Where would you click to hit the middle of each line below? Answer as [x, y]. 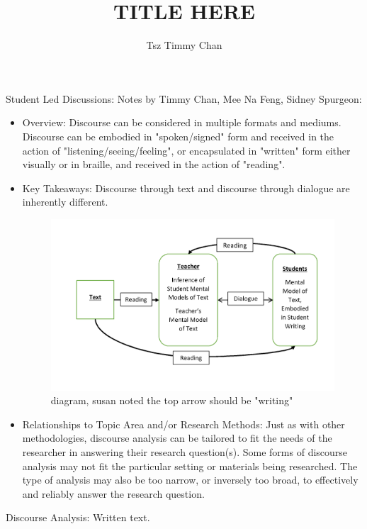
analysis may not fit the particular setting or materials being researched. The [190, 466]
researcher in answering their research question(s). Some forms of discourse [185, 452]
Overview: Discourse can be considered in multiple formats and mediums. [182, 122]
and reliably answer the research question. [113, 493]
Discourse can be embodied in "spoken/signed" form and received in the [178, 136]
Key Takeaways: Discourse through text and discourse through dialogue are [186, 188]
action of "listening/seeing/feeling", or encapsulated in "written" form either [186, 150]
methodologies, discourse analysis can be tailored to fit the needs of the [177, 438]
